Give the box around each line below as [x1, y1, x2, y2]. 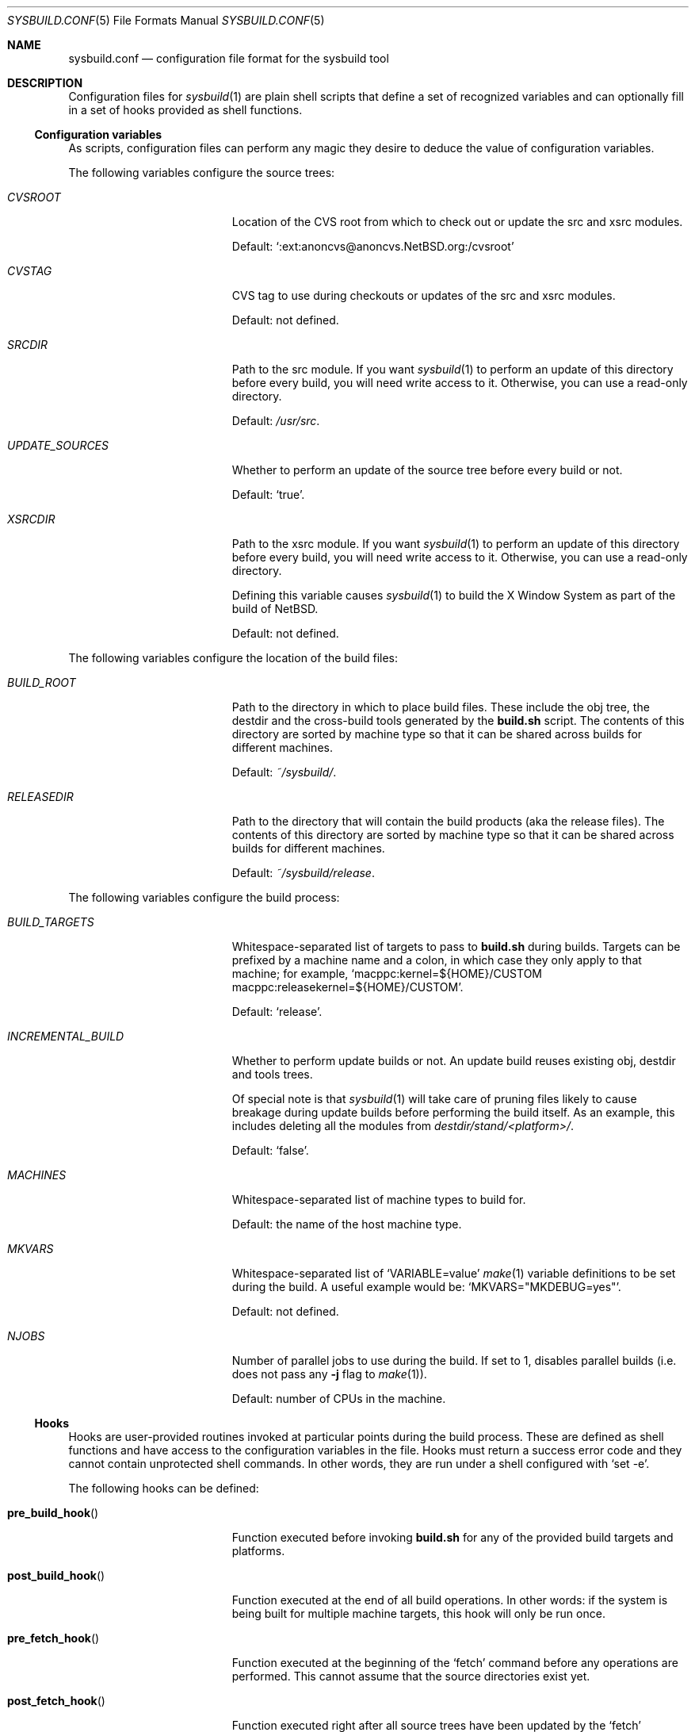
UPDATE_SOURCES [7, 439, 109, 452]
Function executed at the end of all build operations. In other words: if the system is [231, 1593, 668, 1607]
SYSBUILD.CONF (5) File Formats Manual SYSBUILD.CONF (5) [7, 13, 325, 27]
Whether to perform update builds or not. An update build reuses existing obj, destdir [231, 1054, 676, 1067]
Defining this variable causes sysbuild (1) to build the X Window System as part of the [231, 588, 676, 602]
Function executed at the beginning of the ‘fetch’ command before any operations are [231, 1656, 678, 1669]
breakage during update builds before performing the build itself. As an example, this [231, 1105, 675, 1119]
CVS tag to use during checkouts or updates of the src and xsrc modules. [231, 289, 616, 302]
